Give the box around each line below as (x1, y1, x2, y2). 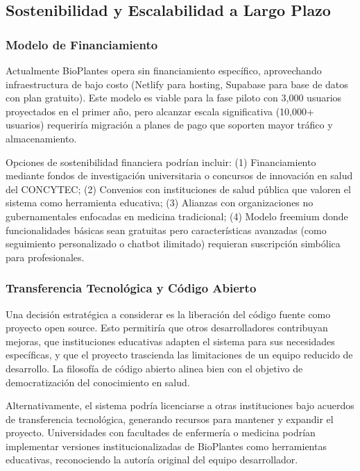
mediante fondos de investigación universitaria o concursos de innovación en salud (6, 168, 353, 183)
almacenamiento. (6, 131, 77, 145)
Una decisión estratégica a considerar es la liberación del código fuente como (6, 306, 331, 321)
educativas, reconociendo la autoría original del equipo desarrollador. (6, 452, 298, 467)
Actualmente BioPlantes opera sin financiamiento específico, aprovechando (6, 63, 322, 77)
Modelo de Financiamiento (6, 35, 158, 53)
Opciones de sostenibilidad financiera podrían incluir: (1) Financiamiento (6, 154, 316, 169)
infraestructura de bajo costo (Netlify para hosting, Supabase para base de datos (6, 76, 348, 91)
